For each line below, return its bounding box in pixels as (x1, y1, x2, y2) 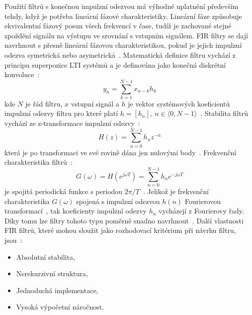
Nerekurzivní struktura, (16, 268, 88, 279)
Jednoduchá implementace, (16, 285, 98, 295)
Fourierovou (184, 196, 221, 206)
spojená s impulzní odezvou (76, 196, 160, 206)
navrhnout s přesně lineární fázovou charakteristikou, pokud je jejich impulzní (4, 40, 242, 50)
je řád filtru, (25, 98, 63, 108)
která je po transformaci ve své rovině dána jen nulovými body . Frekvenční (4, 147, 237, 157)
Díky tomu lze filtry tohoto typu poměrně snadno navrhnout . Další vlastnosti (4, 215, 244, 225)
